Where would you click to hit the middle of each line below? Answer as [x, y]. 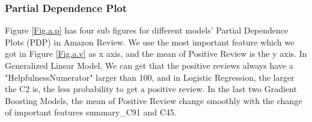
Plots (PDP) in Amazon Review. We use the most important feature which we [150, 42]
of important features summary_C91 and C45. [91, 112]
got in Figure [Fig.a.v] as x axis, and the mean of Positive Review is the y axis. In [156, 54]
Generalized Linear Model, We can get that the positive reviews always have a [149, 65]
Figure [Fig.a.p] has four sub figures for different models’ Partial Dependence [147, 30]
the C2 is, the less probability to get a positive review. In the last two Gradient [151, 89]
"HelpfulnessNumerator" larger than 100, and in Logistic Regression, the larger [150, 77]
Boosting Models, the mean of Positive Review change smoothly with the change [154, 100]
